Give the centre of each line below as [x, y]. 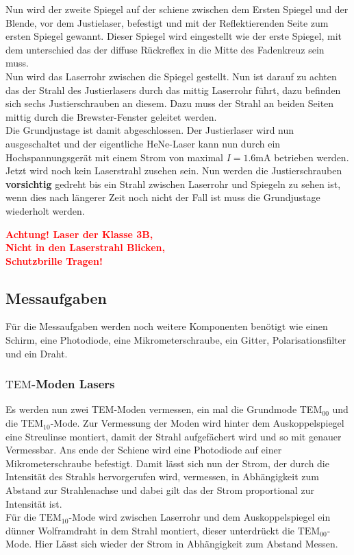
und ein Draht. [37, 353]
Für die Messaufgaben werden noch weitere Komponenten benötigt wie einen [167, 326]
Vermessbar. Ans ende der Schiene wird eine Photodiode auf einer [144, 450]
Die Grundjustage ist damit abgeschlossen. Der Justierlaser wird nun [150, 130]
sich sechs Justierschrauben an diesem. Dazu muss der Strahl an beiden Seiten [170, 103]
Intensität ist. [34, 503]
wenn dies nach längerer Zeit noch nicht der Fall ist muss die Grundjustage [163, 197]
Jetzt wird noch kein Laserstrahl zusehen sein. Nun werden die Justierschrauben [174, 170]
